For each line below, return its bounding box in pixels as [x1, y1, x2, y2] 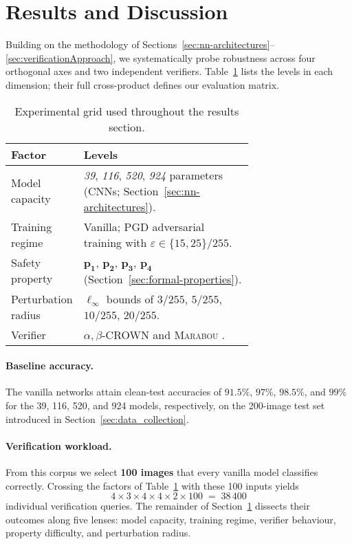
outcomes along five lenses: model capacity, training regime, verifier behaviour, [5, 512, 336, 526]
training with [83, 234, 147, 250]
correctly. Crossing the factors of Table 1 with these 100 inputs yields [5, 478, 299, 492]
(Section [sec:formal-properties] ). [83, 270, 242, 287]
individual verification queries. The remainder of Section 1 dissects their [5, 499, 310, 513]
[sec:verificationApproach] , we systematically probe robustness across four [5, 50, 316, 65]
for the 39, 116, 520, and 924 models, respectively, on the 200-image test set [5, 398, 325, 413]
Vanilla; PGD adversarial [83, 218, 205, 235]
